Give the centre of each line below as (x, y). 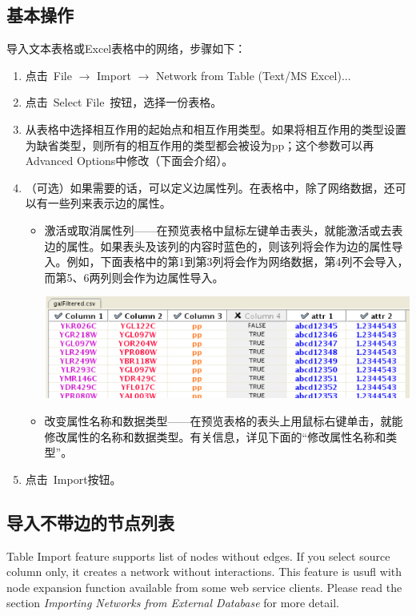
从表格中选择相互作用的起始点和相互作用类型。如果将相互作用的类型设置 (216, 129)
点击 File (48, 75)
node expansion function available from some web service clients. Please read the (204, 587)
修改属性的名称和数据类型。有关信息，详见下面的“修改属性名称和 (215, 436)
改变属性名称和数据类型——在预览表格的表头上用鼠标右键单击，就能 (224, 420)
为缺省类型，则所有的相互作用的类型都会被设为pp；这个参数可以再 (200, 145)
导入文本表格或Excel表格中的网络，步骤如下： (126, 48)
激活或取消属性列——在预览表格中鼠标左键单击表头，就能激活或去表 (224, 229)
